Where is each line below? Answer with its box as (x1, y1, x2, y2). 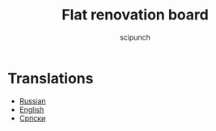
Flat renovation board (61, 6, 210, 24)
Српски (19, 113, 46, 123)
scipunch (119, 32, 151, 42)
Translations (7, 69, 94, 87)
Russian (19, 95, 46, 106)
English (19, 104, 44, 114)
